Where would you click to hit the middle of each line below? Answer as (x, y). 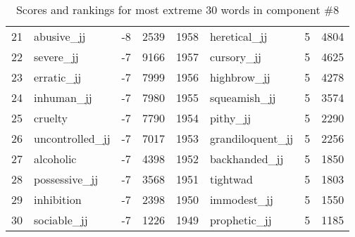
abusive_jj (60, 36)
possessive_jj (66, 179)
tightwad (231, 179)
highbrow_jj (240, 77)
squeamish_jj (243, 97)
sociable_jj (61, 220)
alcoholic (55, 159)
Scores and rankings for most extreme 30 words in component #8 (177, 9)
